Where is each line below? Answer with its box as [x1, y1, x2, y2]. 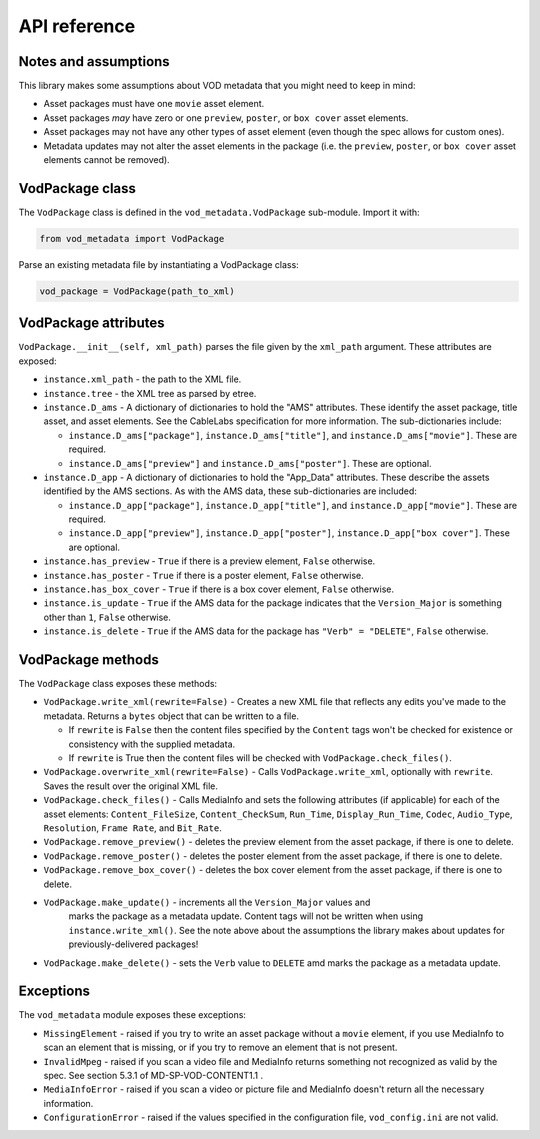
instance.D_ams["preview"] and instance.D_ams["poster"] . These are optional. [68, 457, 432, 469]
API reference [18, 15, 136, 37]
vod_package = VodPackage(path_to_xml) [39, 285, 235, 297]
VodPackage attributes [18, 315, 165, 332]
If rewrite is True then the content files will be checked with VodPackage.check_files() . [68, 752, 452, 764]
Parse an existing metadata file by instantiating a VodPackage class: [18, 258, 299, 270]
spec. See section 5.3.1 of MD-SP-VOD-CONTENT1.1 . [43, 1069, 264, 1081]
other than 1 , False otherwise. [43, 611, 172, 623]
